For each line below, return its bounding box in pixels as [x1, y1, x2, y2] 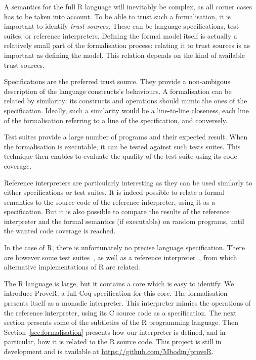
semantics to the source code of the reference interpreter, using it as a [4, 196, 215, 207]
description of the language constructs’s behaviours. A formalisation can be [4, 86, 232, 96]
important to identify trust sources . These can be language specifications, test [4, 21, 239, 31]
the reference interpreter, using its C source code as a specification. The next [4, 307, 237, 317]
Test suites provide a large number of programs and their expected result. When [4, 132, 248, 142]
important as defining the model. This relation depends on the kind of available [4, 49, 245, 60]
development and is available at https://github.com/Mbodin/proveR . [4, 346, 213, 356]
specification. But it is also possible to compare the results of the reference [4, 206, 230, 217]
